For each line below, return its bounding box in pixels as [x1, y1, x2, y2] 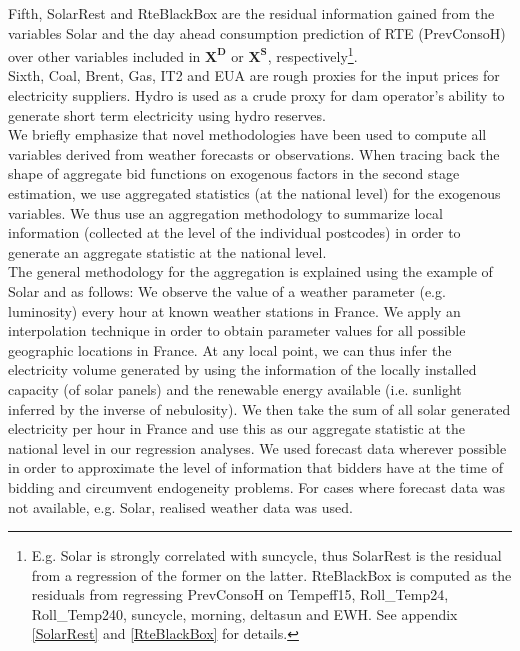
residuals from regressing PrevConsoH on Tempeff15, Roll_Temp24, [31, 584, 449, 605]
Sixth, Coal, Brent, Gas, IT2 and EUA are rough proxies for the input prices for [8, 65, 500, 86]
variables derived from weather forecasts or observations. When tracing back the [8, 143, 500, 164]
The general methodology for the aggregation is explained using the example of [8, 261, 493, 282]
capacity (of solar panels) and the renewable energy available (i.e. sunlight [8, 378, 462, 399]
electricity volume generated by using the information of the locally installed [8, 359, 477, 380]
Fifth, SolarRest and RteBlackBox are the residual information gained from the [8, 3, 495, 23]
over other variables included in [8, 45, 201, 66]
